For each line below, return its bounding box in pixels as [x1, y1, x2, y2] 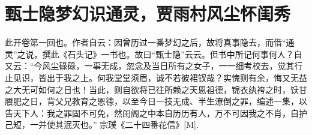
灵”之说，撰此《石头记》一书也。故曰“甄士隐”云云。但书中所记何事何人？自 [5, 47, 302, 60]
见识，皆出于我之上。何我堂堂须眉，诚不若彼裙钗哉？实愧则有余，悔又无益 [13, 71, 307, 83]
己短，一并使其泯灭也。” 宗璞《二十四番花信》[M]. [5, 118, 199, 131]
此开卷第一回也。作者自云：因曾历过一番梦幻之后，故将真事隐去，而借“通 [5, 36, 295, 49]
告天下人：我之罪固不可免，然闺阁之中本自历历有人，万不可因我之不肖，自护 [5, 106, 307, 119]
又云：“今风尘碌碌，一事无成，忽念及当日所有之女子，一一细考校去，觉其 [5, 59, 295, 72]
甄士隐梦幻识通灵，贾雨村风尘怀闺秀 [5, 1, 291, 26]
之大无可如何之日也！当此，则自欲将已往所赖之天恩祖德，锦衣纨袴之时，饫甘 [5, 83, 307, 95]
